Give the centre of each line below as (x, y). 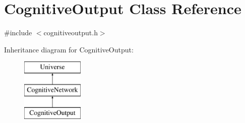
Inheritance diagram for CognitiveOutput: (69, 49)
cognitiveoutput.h (71, 33)
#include (18, 33)
